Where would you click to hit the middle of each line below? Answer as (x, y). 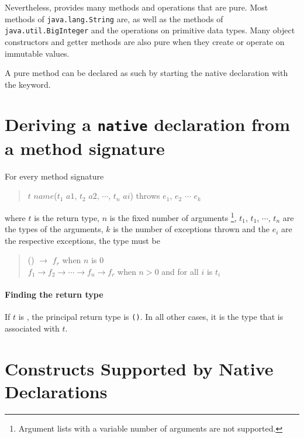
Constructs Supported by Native (139, 368)
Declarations (56, 391)
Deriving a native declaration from (148, 124)
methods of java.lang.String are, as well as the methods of (114, 18)
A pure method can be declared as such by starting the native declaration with (146, 73)
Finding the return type (54, 294)
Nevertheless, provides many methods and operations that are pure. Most (137, 7)
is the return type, (67, 217)
